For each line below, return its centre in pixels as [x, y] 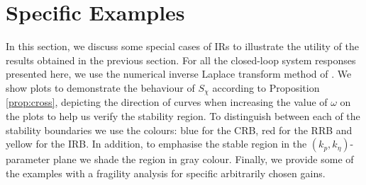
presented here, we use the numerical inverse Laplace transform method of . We [179, 74]
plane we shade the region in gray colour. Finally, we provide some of [203, 159]
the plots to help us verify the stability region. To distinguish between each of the [183, 115]
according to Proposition [266, 87]
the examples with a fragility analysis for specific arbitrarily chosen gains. [166, 173]
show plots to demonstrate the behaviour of [100, 87]
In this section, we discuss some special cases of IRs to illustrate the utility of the [182, 46]
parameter [28, 159]
